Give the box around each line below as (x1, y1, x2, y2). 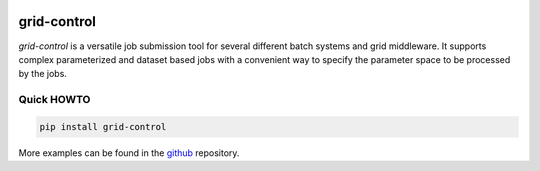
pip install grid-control (39, 121, 167, 132)
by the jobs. (18, 68, 67, 80)
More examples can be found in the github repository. (18, 146, 240, 159)
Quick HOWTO (18, 93, 91, 107)
